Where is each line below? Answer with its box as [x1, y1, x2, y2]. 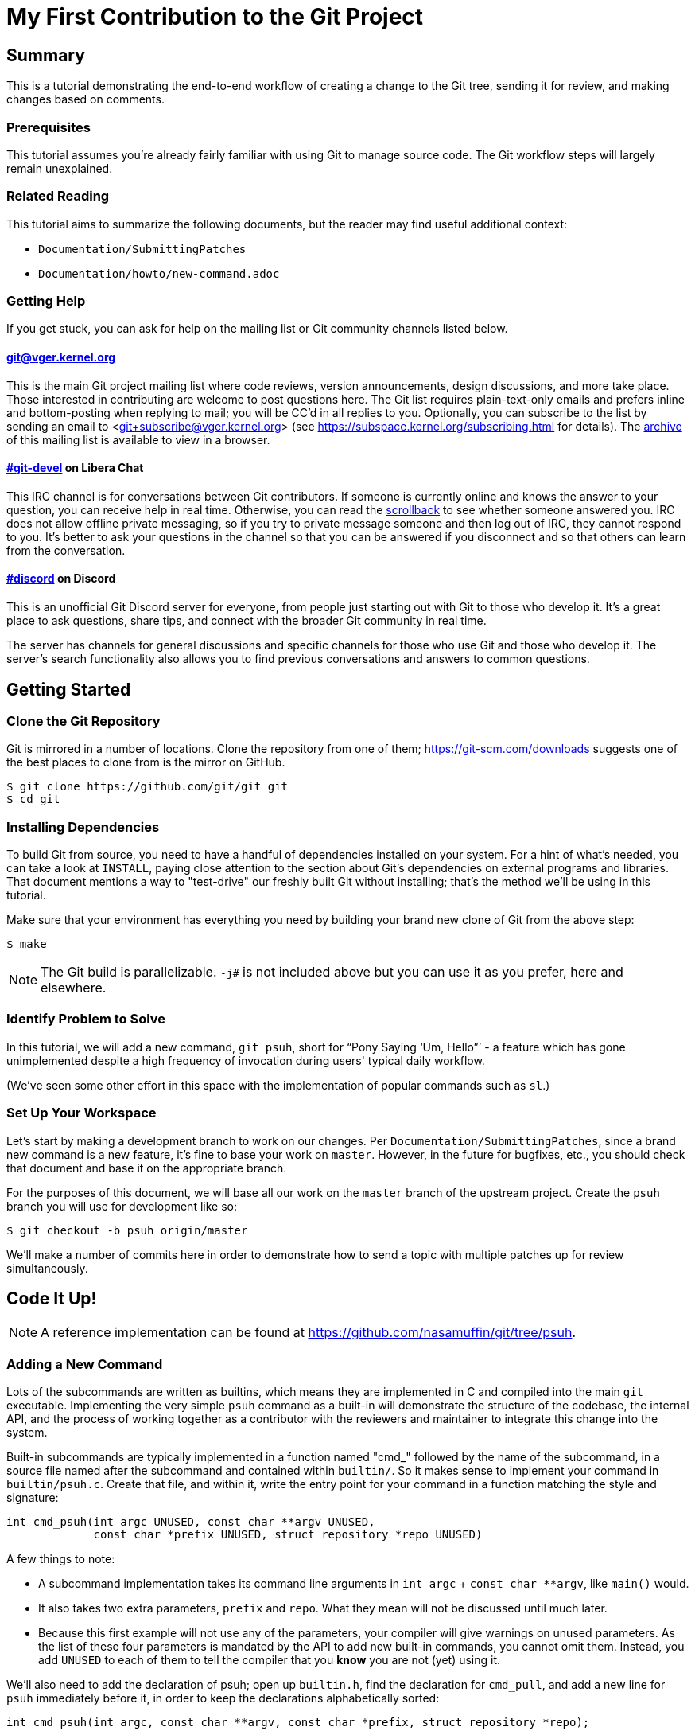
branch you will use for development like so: [6, 1199, 237, 1213]
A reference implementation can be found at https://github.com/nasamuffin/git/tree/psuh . [41, 1324, 577, 1341]
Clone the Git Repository [6, 712, 161, 729]
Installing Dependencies [6, 818, 160, 835]
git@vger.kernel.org [6, 350, 116, 365]
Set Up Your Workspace [6, 1105, 157, 1121]
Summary [6, 45, 85, 65]
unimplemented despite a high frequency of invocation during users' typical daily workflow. [6, 1053, 485, 1067]
